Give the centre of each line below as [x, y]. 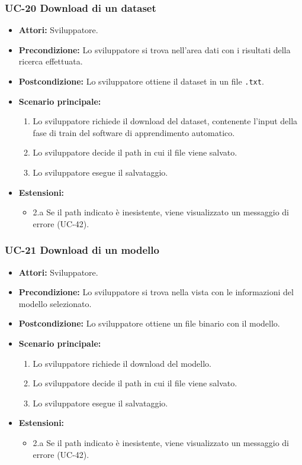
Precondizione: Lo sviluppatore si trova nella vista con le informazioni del [156, 292]
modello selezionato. [55, 303]
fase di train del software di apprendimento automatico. [134, 132]
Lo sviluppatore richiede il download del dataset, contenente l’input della [165, 121]
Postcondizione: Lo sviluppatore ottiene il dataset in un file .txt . [141, 81]
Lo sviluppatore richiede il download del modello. [122, 363]
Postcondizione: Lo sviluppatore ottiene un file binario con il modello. [149, 323]
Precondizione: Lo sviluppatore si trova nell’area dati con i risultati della [155, 49]
